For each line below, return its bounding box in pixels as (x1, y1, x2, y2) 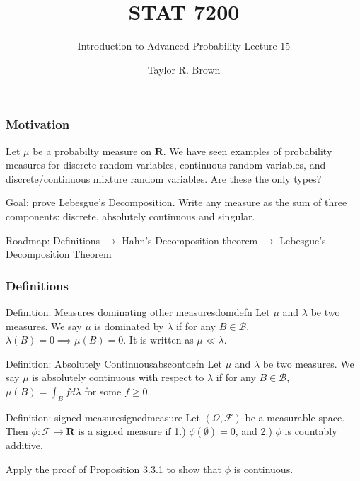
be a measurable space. (245, 409, 345, 424)
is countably (284, 424, 337, 438)
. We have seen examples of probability (163, 143, 332, 158)
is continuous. (233, 461, 294, 476)
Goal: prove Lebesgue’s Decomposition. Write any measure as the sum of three (6, 195, 347, 210)
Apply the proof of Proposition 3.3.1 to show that (6, 461, 221, 476)
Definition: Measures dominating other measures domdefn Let (6, 304, 270, 319)
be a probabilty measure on (33, 143, 151, 158)
